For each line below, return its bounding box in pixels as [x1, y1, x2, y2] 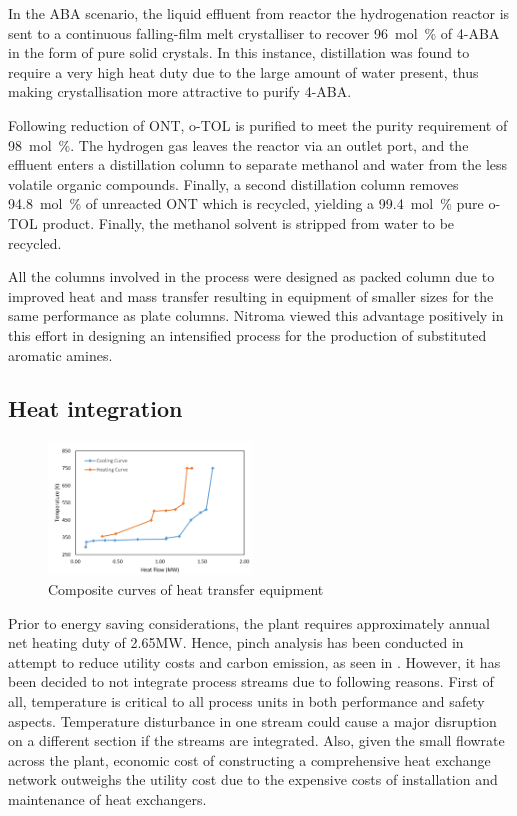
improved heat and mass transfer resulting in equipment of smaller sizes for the [8, 285, 494, 306]
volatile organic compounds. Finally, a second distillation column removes [8, 173, 459, 194]
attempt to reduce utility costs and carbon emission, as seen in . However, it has [8, 651, 501, 672]
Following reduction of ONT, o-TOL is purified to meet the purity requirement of [8, 114, 508, 135]
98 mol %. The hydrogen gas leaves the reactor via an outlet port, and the [8, 134, 469, 155]
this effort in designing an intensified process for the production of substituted [8, 324, 487, 345]
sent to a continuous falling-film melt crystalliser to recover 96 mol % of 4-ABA [8, 22, 500, 43]
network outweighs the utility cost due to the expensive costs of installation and [8, 769, 498, 790]
